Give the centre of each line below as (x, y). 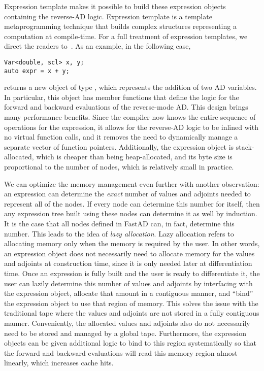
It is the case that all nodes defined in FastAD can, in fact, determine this (119, 223)
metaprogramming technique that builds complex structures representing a (120, 26)
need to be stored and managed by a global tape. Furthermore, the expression (125, 333)
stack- (245, 146)
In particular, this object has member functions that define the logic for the (122, 97)
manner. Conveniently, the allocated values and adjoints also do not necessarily (127, 323)
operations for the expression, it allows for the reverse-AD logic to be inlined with (131, 127)
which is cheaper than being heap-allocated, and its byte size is (134, 157)
